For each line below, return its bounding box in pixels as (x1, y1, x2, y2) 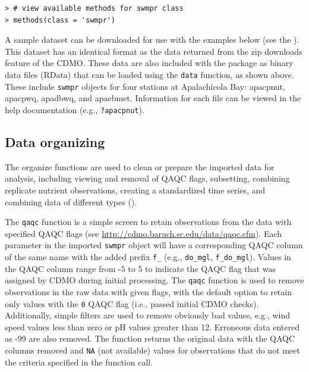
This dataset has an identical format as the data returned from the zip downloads (5, 45, 302, 57)
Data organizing (5, 132, 105, 151)
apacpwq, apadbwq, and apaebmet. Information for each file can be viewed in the (5, 92, 301, 104)
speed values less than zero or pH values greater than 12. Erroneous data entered (5, 320, 299, 333)
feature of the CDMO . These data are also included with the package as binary (5, 57, 294, 69)
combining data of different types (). (5, 195, 137, 208)
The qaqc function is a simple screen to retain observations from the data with (5, 215, 292, 228)
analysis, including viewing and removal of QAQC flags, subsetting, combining (5, 172, 290, 185)
